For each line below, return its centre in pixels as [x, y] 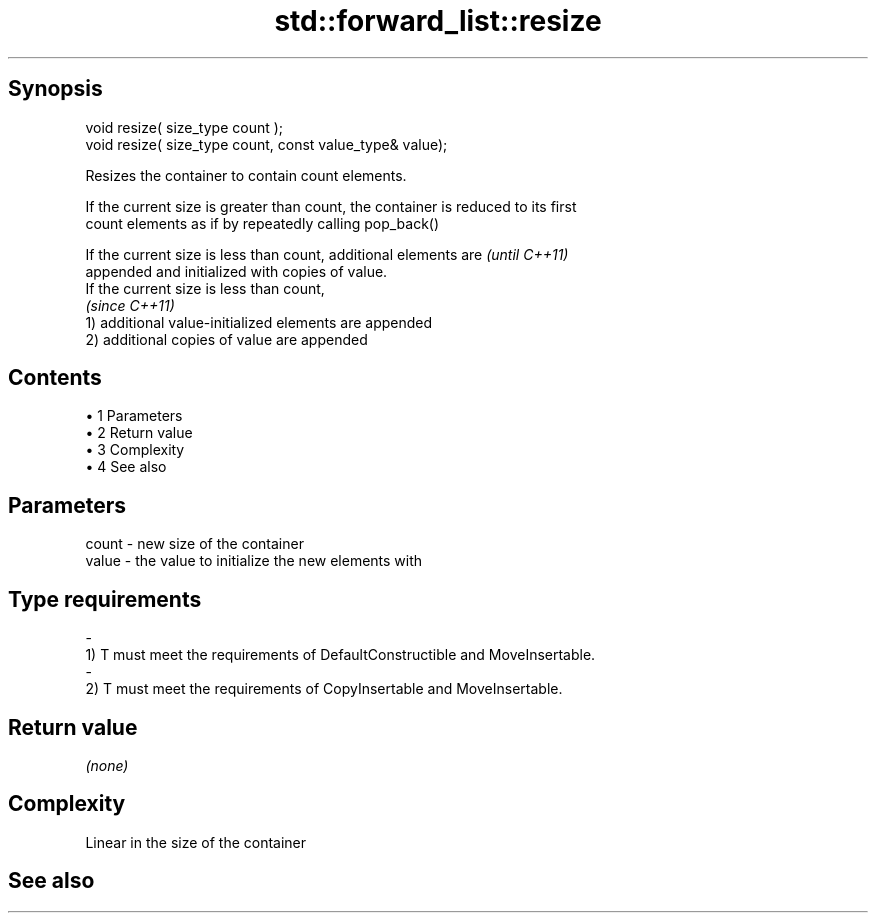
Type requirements [105, 599]
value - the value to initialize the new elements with [254, 561]
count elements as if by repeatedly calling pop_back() [262, 223]
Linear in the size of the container [196, 842]
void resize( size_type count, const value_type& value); [266, 144]
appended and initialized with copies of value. [236, 271]
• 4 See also [126, 467]
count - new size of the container [194, 544]
